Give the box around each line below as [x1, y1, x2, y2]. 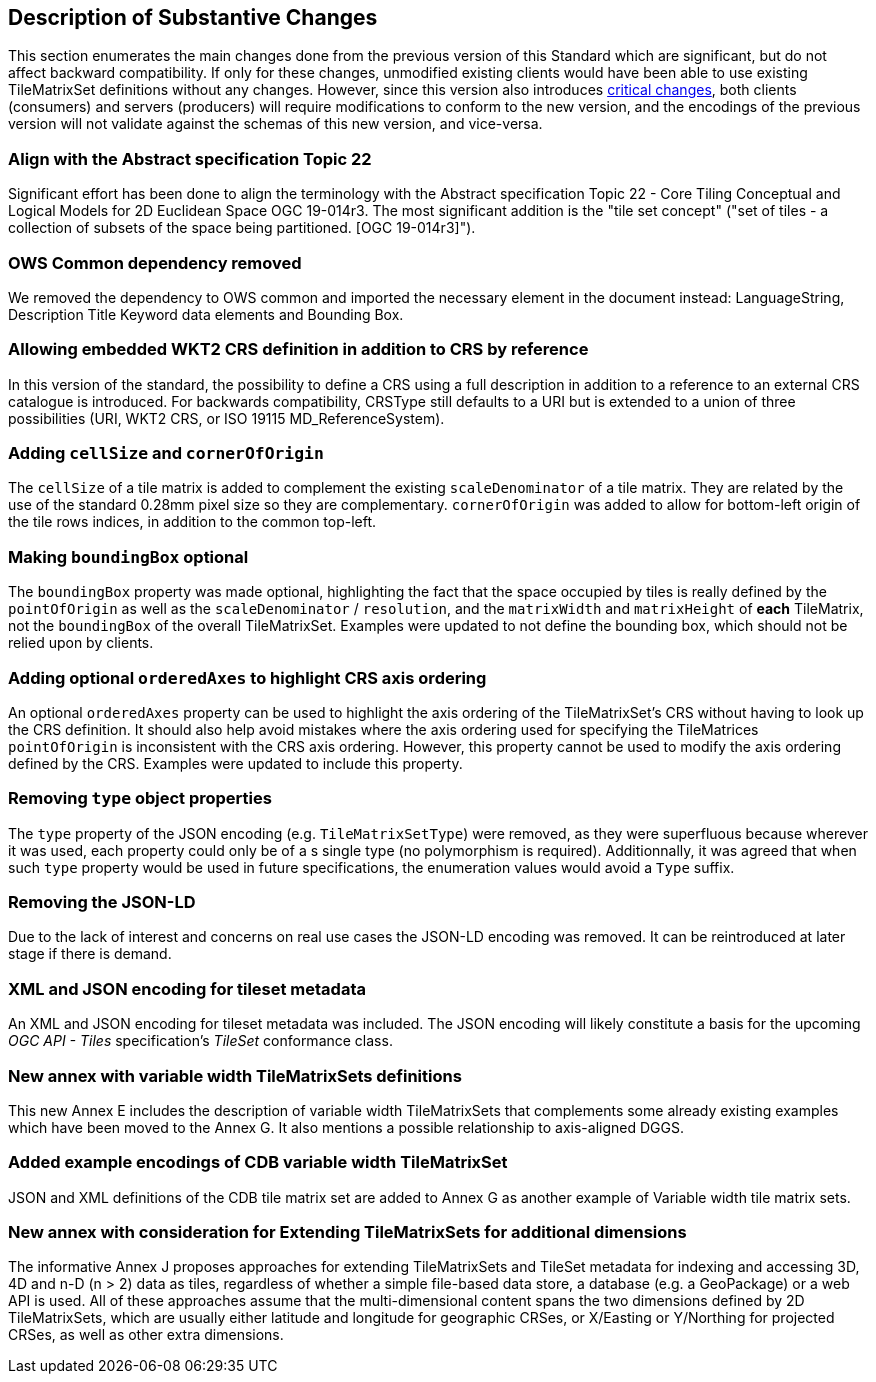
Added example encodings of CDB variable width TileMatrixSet [8, 1152, 508, 1173]
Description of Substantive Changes [8, 5, 378, 30]
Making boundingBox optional [8, 546, 249, 567]
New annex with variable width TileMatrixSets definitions [8, 1065, 462, 1086]
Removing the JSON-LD [8, 892, 196, 913]
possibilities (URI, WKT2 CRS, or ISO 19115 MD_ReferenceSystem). [8, 409, 445, 427]
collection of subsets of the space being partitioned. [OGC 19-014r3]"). [8, 219, 476, 237]
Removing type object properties [8, 788, 272, 809]
